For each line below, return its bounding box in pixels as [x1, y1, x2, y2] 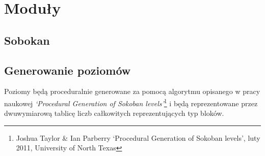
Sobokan [4, 32, 50, 48]
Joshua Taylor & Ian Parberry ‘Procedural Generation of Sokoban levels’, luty [16, 132, 260, 143]
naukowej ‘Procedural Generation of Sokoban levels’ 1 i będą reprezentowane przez [4, 96, 258, 108]
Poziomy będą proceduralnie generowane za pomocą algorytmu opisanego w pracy [4, 86, 260, 97]
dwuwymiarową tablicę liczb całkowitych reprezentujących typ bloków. [4, 108, 224, 118]
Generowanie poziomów [4, 62, 131, 78]
